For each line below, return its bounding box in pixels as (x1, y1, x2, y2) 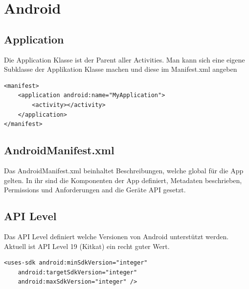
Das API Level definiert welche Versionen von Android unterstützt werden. (4, 231, 229, 241)
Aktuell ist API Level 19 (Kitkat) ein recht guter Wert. (4, 241, 170, 251)
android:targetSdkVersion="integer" (18, 268, 137, 276)
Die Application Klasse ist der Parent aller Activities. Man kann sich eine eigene (4, 54, 245, 64)
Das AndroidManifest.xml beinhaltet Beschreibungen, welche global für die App (4, 165, 244, 175)
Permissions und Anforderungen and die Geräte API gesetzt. (4, 185, 186, 195)
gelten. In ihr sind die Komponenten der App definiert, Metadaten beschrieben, (4, 175, 242, 185)
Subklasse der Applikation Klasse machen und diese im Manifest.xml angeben (4, 64, 237, 74)
